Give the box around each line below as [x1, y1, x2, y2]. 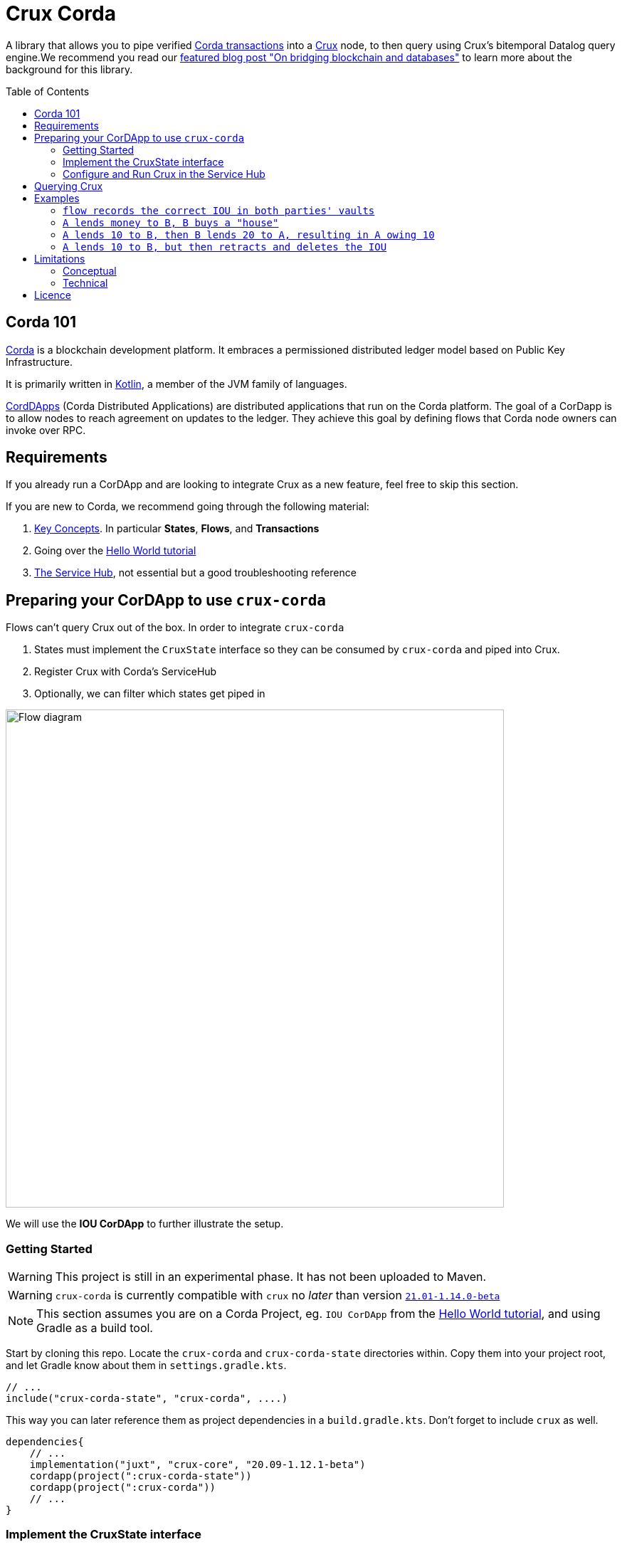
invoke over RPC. [6, 423, 86, 436]
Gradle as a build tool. [36, 1321, 153, 1336]
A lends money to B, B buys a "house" [63, 216, 279, 228]
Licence [34, 288, 71, 301]
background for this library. [6, 63, 133, 75]
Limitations [34, 252, 85, 265]
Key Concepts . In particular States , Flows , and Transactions [34, 522, 320, 535]
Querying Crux [34, 179, 103, 192]
